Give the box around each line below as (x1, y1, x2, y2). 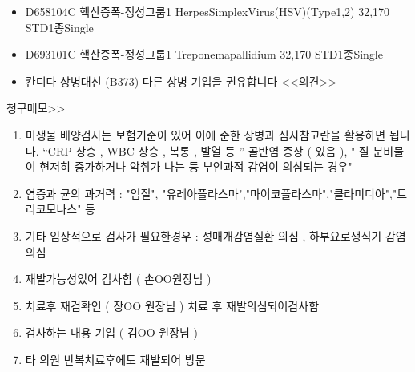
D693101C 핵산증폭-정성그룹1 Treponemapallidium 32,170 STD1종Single (25, 46, 383, 63)
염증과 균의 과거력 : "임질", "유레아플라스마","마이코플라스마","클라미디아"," (25, 184, 397, 201)
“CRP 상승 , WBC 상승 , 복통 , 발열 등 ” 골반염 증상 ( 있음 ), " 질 (42, 142, 369, 159)
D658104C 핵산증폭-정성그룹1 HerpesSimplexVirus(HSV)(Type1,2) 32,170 (25, 3, 390, 19)
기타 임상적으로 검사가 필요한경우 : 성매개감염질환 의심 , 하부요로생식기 (25, 227, 382, 244)
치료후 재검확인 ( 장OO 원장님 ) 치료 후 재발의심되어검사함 (25, 297, 320, 313)
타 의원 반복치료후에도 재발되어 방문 (25, 350, 206, 367)
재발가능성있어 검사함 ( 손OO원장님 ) (25, 270, 212, 287)
